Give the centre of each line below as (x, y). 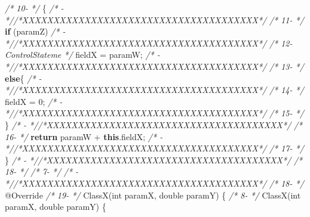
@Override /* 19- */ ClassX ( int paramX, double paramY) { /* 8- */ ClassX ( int (153, 195)
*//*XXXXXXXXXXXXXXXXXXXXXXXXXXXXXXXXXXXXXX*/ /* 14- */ (154, 90)
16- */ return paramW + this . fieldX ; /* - (84, 136)
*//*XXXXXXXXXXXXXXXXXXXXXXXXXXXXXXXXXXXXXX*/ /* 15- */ (154, 113)
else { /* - (23, 78)
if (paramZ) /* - (35, 31)
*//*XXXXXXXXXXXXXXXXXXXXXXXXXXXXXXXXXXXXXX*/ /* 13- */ (154, 66)
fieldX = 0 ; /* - (34, 101)
